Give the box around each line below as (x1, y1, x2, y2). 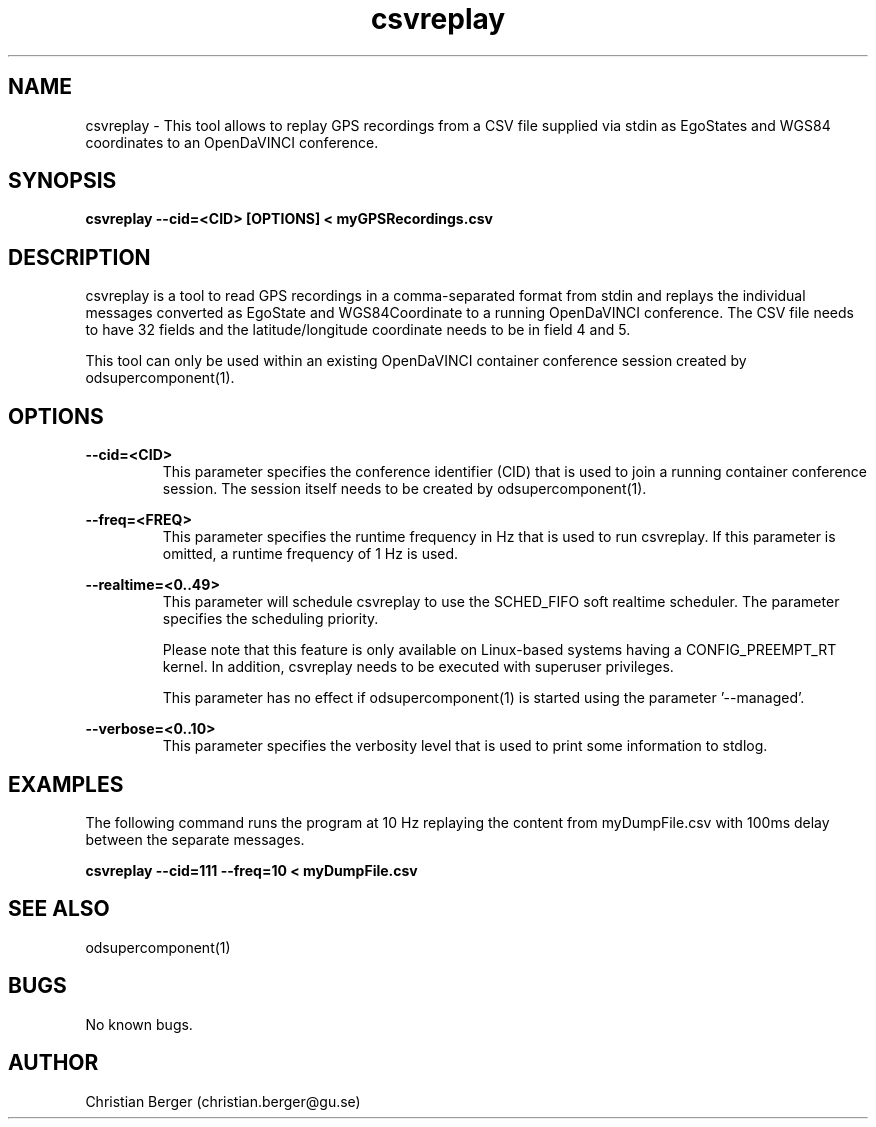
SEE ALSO (8, 896, 110, 922)
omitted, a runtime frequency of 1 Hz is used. (162, 545, 459, 563)
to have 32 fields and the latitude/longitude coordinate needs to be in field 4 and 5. (85, 321, 631, 339)
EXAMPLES (8, 771, 124, 797)
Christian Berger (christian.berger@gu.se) (85, 1092, 361, 1110)
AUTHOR (8, 1050, 99, 1076)
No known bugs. (85, 1015, 193, 1033)
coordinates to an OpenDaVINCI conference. (85, 133, 379, 151)
